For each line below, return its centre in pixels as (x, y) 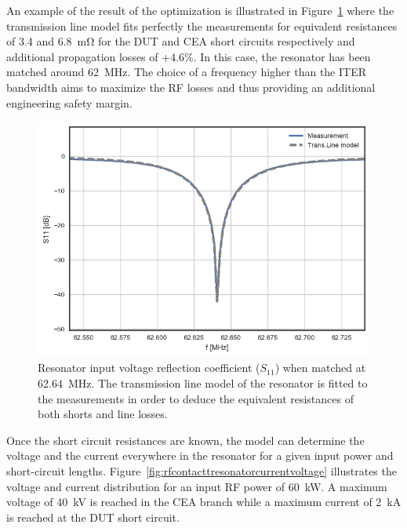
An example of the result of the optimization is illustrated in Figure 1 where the (200, 10)
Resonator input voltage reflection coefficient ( (149, 368)
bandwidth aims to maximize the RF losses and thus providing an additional (191, 87)
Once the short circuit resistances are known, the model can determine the (185, 440)
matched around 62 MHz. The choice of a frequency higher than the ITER (187, 72)
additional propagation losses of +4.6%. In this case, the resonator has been (189, 56)
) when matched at (320, 368)
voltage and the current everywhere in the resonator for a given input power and (200, 455)
